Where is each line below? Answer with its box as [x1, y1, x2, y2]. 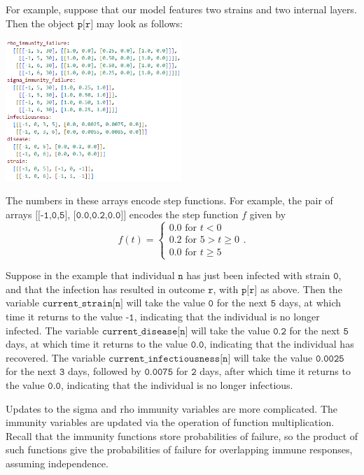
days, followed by [68, 364, 141, 378]
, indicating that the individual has [204, 336, 354, 351]
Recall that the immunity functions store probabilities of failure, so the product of [6, 428, 358, 443]
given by [249, 206, 286, 221]
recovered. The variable [6, 350, 106, 364]
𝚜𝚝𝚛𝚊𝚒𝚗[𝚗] [81, 299, 123, 309]
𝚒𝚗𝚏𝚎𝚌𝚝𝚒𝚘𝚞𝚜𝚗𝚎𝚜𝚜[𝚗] [148, 353, 231, 364]
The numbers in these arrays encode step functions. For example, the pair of [6, 193, 333, 208]
